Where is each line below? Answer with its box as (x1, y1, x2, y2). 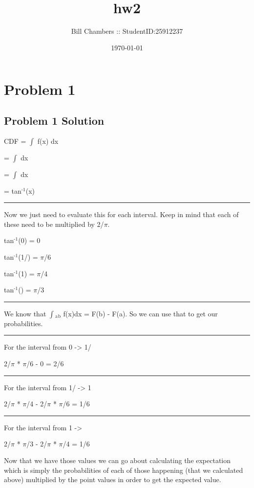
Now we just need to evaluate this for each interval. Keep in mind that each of (4, 209, 239, 220)
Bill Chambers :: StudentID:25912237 (71, 26, 183, 36)
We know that (4, 308, 46, 318)
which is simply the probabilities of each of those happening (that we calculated (4, 465, 243, 475)
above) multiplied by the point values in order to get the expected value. (4, 474, 221, 485)
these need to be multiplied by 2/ (4, 219, 104, 229)
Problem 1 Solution (4, 112, 105, 128)
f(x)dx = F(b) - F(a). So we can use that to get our (63, 308, 218, 318)
